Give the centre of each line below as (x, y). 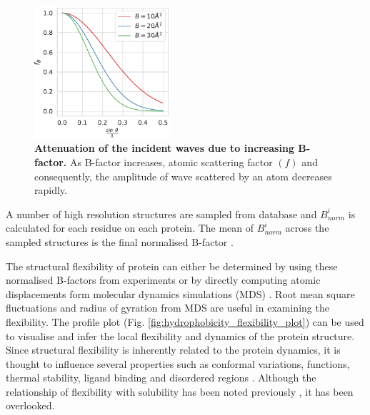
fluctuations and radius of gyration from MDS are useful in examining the (167, 308)
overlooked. (30, 405)
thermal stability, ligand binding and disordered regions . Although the (161, 378)
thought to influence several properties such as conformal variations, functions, (178, 363)
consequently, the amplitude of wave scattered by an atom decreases (183, 176)
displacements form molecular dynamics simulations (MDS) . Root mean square (180, 293)
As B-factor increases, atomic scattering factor (171, 162)
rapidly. (51, 190)
